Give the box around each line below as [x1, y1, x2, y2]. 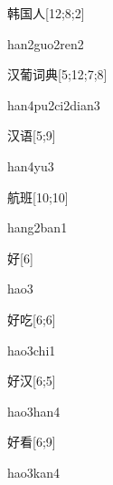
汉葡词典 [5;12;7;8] [7, 65, 108, 84]
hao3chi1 [7, 340, 56, 359]
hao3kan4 [7, 462, 60, 481]
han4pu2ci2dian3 [7, 95, 100, 114]
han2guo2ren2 [7, 34, 84, 53]
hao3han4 [7, 401, 61, 420]
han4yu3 [7, 156, 54, 175]
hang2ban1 [7, 218, 68, 237]
